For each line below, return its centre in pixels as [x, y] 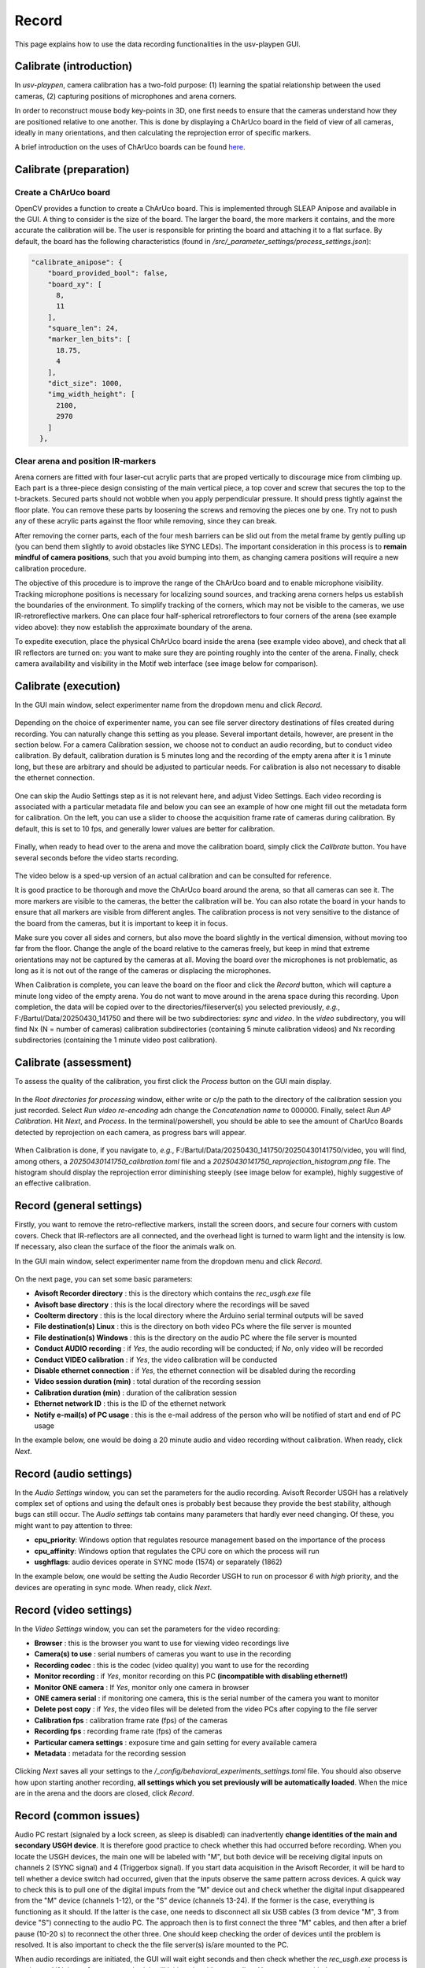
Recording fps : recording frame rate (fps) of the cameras [128, 1731]
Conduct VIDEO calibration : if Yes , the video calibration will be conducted [156, 1359]
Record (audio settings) [74, 1473]
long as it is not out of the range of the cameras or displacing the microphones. [143, 971]
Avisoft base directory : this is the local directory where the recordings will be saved [172, 1304]
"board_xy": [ [75, 284]
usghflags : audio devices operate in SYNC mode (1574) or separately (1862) [158, 1562]
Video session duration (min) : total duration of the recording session [148, 1382]
